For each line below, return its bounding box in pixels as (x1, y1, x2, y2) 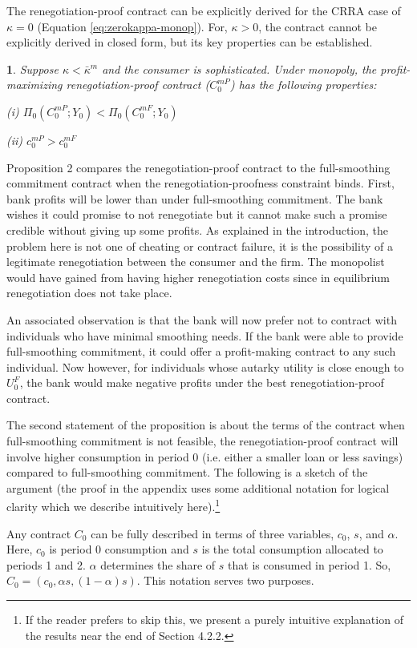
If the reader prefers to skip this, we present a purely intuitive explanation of (25, 611, 403, 628)
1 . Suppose (6, 60, 59, 77)
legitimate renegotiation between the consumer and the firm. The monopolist (6, 253, 385, 270)
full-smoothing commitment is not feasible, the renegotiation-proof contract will (6, 433, 399, 449)
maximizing (6, 76, 63, 93)
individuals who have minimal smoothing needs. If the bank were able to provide (6, 327, 403, 344)
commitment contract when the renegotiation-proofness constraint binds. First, (6, 175, 395, 191)
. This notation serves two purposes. (136, 572, 314, 589)
